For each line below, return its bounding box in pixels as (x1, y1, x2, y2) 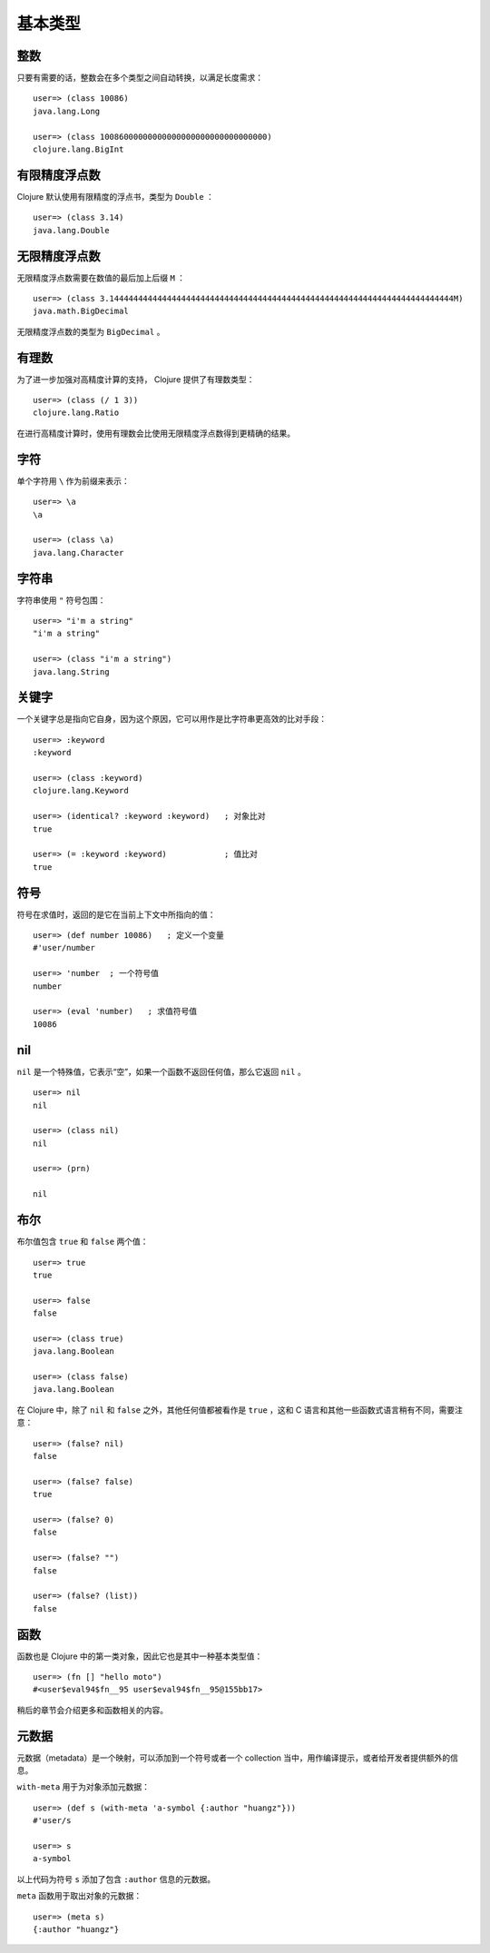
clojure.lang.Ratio (33, 408, 120, 418)
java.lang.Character (33, 547, 124, 557)
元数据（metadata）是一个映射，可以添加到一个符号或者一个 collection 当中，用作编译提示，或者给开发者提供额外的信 (16, 1752, 458, 1763)
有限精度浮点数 (16, 167, 101, 182)
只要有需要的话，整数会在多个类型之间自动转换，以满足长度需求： (16, 73, 263, 84)
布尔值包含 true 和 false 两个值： (16, 1236, 149, 1248)
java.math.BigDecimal (33, 306, 129, 317)
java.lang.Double (33, 225, 110, 235)
